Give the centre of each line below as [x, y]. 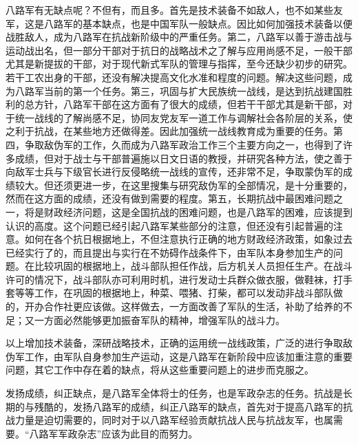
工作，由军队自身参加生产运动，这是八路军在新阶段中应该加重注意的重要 [188, 356]
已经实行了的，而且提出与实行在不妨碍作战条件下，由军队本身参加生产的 [169, 252]
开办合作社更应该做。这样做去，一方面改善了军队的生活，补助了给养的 [183, 306]
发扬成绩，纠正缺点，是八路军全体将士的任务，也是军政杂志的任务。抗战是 [174, 393]
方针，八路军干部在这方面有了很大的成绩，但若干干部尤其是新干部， [188, 104]
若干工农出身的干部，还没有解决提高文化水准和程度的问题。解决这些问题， [174, 77]
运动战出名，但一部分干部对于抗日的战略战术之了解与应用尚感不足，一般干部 [179, 50]
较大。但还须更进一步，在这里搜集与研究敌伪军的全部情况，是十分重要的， [183, 185]
